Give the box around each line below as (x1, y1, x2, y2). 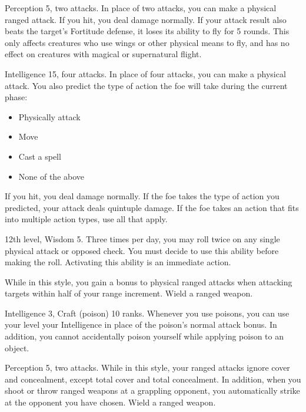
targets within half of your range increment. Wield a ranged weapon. (5, 287, 253, 299)
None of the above (18, 170, 85, 182)
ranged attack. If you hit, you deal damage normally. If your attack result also (5, 13, 287, 25)
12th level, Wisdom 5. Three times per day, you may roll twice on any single (5, 232, 280, 245)
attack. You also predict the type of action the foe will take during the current (5, 79, 288, 91)
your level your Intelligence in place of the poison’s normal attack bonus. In (5, 318, 277, 331)
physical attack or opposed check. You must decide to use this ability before (5, 244, 279, 256)
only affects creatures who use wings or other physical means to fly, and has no (5, 36, 290, 48)
